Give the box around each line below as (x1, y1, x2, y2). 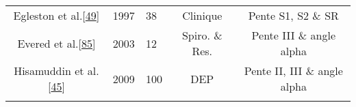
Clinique (182, 7, 222, 23)
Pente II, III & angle (244, 63, 343, 78)
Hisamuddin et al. (14, 63, 99, 78)
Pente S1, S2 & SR (248, 7, 339, 23)
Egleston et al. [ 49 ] (13, 7, 100, 23)
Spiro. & (181, 27, 222, 43)
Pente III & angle (251, 27, 336, 43)
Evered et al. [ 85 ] (17, 35, 96, 51)
